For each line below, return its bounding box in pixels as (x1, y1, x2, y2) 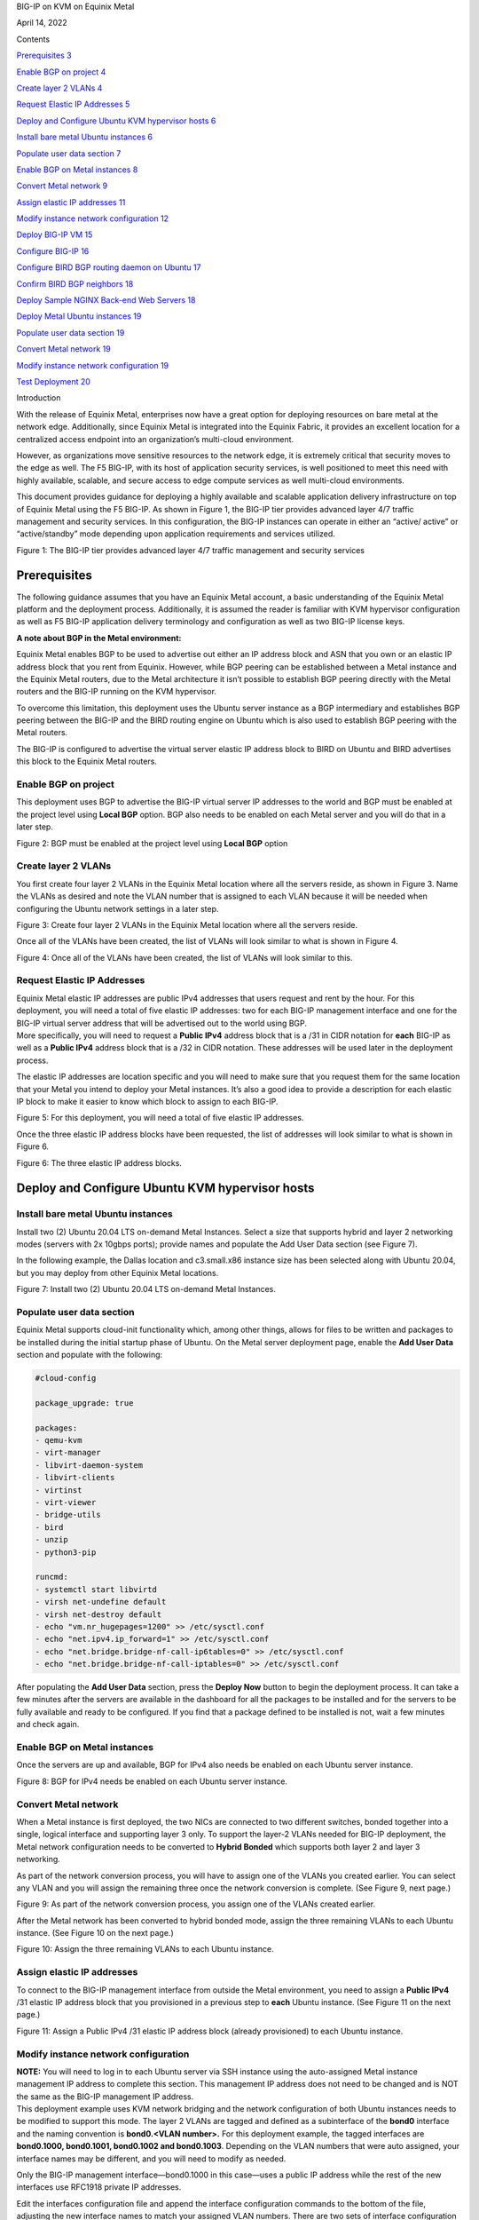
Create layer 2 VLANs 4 (16, 83, 103, 93)
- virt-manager (35, 1447, 101, 1458)
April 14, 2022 (16, 18, 68, 28)
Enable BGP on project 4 (16, 67, 106, 77)
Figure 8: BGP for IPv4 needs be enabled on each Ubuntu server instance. (16, 1776, 288, 1787)
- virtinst (35, 1485, 82, 1495)
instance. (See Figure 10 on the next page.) (16, 1928, 175, 1939)
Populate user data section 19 (16, 327, 125, 337)
